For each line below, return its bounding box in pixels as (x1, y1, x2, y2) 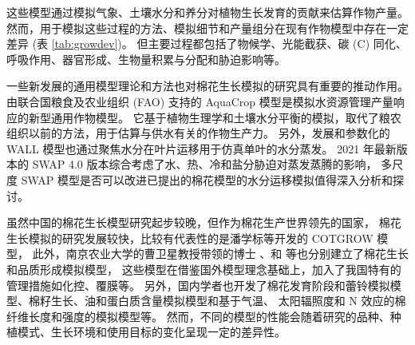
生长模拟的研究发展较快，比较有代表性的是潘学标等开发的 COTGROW (6, 229, 373, 246)
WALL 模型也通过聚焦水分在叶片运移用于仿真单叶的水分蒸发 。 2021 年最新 (6, 140, 397, 157)
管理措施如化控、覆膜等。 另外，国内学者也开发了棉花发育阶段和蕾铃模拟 (6, 276, 390, 293)
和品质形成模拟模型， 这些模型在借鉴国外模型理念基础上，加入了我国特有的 (6, 260, 401, 277)
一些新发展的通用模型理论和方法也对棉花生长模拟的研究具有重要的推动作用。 (6, 77, 409, 94)
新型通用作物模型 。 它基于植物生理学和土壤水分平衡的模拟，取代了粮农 (28, 109, 401, 125)
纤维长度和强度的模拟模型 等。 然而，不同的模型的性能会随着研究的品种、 (6, 307, 390, 324)
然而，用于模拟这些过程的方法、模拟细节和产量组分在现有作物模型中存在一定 (6, 19, 409, 36)
